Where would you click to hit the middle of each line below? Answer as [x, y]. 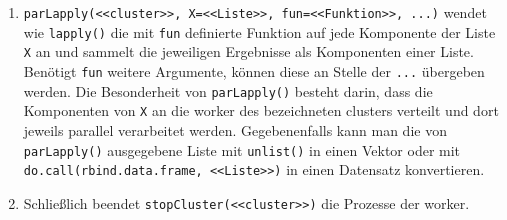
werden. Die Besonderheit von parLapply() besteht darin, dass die [228, 90]
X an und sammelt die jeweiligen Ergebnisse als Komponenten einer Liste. [248, 51]
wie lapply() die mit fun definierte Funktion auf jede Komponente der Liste [259, 31]
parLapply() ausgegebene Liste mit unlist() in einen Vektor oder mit [242, 149]
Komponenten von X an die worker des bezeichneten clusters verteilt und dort [261, 110]
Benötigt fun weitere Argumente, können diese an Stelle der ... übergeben [254, 70]
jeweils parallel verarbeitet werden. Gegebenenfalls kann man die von [235, 129]
